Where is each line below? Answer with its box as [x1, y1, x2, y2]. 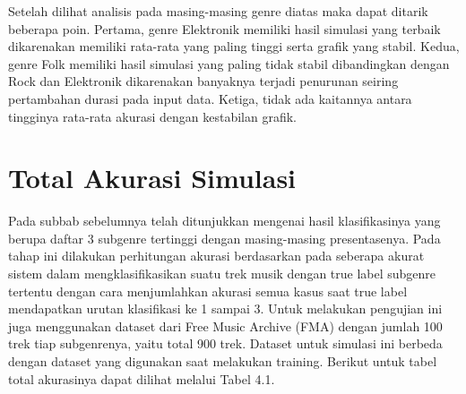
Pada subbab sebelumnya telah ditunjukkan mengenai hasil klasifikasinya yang [8, 211, 441, 230]
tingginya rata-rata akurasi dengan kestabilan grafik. [8, 107, 297, 125]
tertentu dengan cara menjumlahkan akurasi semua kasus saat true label [8, 281, 408, 300]
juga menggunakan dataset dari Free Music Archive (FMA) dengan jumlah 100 [8, 316, 443, 335]
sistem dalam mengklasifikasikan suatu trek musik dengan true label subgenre [8, 264, 436, 283]
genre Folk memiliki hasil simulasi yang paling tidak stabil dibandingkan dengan [8, 54, 450, 73]
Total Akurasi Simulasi [8, 159, 297, 196]
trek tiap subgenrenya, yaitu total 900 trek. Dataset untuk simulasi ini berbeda [8, 334, 443, 353]
